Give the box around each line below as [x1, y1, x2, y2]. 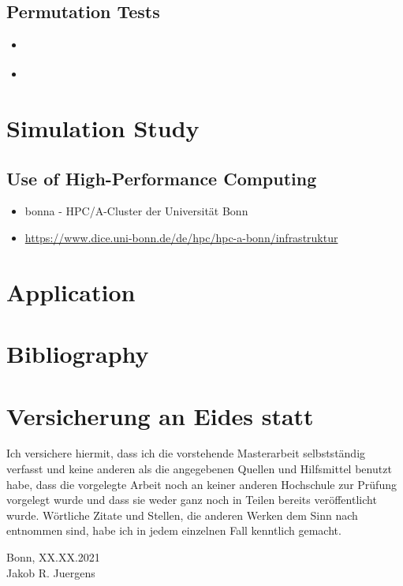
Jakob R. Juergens [6, 564, 95, 580]
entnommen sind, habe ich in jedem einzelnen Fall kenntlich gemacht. [6, 522, 341, 539]
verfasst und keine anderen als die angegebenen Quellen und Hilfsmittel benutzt [6, 461, 392, 477]
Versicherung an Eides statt [6, 399, 314, 431]
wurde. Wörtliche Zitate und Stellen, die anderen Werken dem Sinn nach [6, 506, 358, 523]
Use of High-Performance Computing [6, 166, 317, 190]
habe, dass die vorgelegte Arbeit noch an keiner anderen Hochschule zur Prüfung [6, 476, 397, 492]
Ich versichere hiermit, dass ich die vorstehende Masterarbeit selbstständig [6, 445, 366, 461]
